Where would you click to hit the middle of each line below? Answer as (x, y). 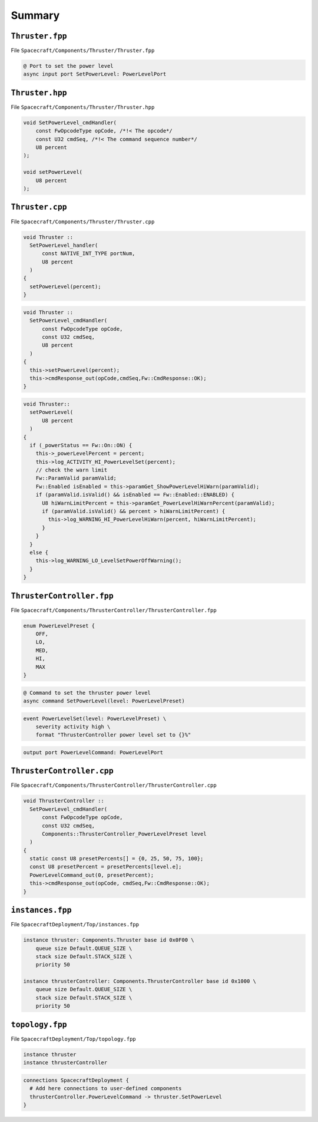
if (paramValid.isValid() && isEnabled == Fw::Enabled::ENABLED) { (135, 495)
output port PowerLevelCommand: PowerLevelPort (93, 752)
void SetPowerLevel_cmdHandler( (70, 123)
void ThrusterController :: (64, 801)
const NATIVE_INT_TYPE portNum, (89, 254)
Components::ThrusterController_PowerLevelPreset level (124, 834)
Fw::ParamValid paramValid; (76, 478)
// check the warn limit (72, 470)
